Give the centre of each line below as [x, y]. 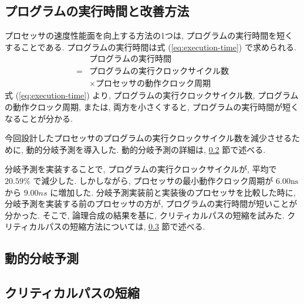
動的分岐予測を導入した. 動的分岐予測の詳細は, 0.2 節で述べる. [146, 149]
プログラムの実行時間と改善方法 [97, 11]
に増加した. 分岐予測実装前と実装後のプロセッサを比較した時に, [173, 192]
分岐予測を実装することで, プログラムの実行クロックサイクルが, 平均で [141, 169]
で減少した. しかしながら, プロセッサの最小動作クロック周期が [153, 181]
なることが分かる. [39, 118]
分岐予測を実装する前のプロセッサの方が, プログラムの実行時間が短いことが [151, 204]
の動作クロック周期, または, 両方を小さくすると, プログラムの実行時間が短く [152, 107]
